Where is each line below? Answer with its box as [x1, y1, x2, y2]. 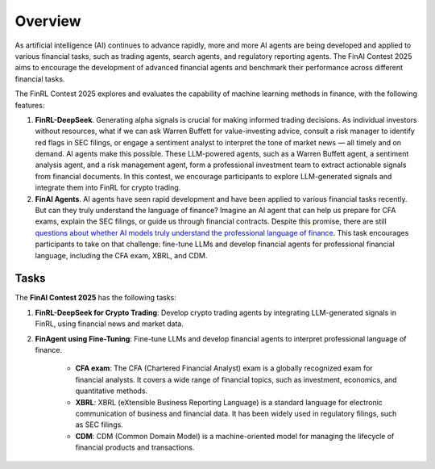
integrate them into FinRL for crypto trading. [35, 182, 181, 193]
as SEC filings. [75, 420, 124, 429]
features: [14, 100, 45, 110]
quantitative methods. [75, 386, 148, 396]
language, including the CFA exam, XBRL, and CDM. [35, 250, 208, 260]
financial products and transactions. [75, 442, 195, 452]
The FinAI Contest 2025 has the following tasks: [14, 293, 177, 303]
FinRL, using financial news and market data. [35, 319, 184, 329]
